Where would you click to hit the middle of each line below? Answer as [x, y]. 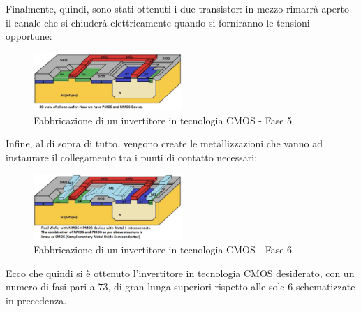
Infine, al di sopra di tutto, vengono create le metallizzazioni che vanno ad [164, 143]
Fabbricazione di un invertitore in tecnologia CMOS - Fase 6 [163, 250]
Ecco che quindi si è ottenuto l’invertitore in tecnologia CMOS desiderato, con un [180, 273]
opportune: [29, 36]
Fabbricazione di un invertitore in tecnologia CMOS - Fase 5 [163, 120]
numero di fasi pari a [50, 287]
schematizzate [325, 287]
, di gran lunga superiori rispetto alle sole [196, 287]
